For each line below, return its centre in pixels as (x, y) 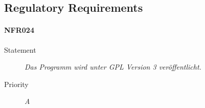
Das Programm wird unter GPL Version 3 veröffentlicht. (113, 67)
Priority (16, 84)
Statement (20, 49)
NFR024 (19, 30)
